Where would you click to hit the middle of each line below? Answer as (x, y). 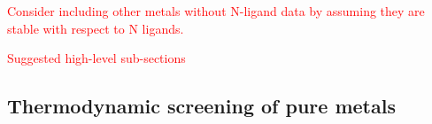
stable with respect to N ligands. (96, 28)
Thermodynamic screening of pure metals (201, 106)
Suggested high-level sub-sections (96, 58)
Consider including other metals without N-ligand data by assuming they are (216, 11)
